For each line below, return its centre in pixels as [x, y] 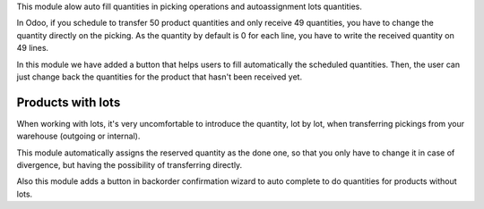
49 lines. [33, 48]
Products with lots [69, 102]
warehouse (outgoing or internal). [78, 136]
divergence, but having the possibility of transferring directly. [130, 165]
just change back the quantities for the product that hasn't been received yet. [160, 77]
